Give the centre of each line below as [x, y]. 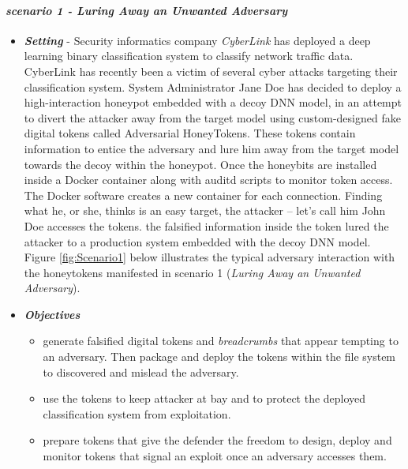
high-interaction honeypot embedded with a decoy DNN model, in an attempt [213, 102]
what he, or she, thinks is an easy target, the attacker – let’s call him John [205, 210]
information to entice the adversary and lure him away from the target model [211, 148]
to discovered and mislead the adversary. [141, 371]
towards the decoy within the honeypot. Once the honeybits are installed [200, 164]
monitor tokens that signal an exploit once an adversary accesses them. [215, 456]
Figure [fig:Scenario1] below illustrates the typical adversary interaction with [210, 257]
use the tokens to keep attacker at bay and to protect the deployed [204, 398]
